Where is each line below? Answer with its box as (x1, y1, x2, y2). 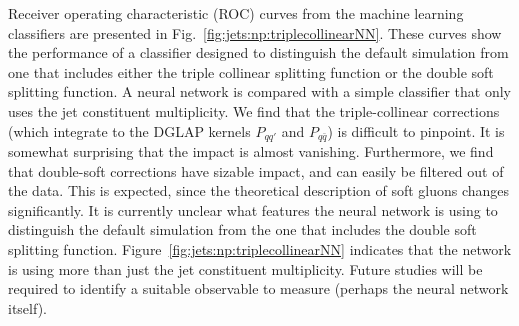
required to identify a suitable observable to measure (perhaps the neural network (8, 278, 509, 299)
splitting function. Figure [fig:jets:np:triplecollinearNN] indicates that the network (8, 238, 512, 259)
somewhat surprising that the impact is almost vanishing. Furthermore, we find (8, 141, 494, 162)
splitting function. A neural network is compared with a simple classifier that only (8, 81, 512, 102)
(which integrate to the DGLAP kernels (8, 120, 251, 141)
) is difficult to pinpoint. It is (327, 120, 505, 141)
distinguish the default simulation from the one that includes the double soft (8, 219, 477, 240)
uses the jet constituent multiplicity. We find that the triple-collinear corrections (8, 100, 500, 121)
